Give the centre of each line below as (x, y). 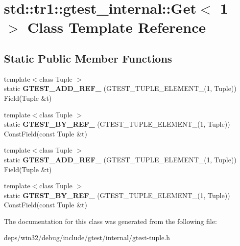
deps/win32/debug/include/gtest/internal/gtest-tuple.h (87, 237)
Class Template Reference (117, 27)
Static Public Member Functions (88, 58)
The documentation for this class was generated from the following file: (110, 221)
